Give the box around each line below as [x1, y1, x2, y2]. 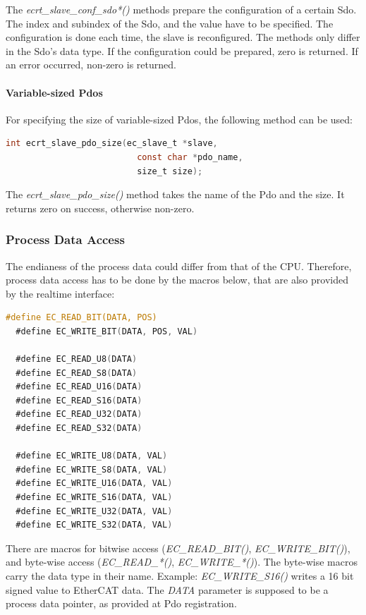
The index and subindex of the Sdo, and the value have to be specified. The [6, 16, 334, 30]
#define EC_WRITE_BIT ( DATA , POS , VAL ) [16, 326, 198, 336]
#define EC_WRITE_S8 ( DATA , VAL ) [16, 464, 168, 475]
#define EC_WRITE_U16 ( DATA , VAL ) [16, 478, 173, 489]
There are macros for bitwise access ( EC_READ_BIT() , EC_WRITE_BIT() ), [6, 540, 350, 555]
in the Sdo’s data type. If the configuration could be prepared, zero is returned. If [6, 43, 358, 58]
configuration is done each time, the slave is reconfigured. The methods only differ [6, 30, 360, 44]
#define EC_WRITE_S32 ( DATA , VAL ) [16, 520, 173, 530]
